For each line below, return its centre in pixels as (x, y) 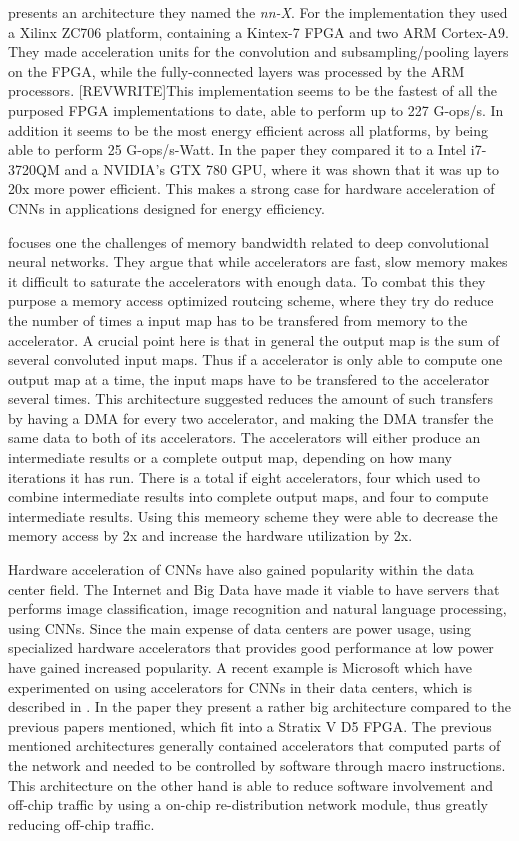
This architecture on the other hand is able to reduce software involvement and (250, 784)
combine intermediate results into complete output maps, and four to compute (248, 496)
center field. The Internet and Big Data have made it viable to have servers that (254, 588)
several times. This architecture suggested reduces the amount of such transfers (251, 398)
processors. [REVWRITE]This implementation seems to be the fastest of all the (253, 90)
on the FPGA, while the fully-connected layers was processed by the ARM (236, 70)
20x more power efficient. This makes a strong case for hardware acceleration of (251, 188)
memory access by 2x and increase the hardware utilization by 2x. (210, 535)
